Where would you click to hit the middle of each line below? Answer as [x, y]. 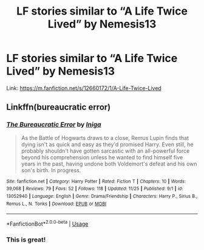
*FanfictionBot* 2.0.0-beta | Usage [47, 223]
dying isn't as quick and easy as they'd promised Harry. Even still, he [107, 144]
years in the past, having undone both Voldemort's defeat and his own [109, 164]
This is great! [26, 240]
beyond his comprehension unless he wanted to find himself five [102, 157]
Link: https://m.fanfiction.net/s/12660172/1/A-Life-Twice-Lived [84, 88]
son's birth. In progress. [51, 170]
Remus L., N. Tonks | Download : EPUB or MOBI [56, 204]
